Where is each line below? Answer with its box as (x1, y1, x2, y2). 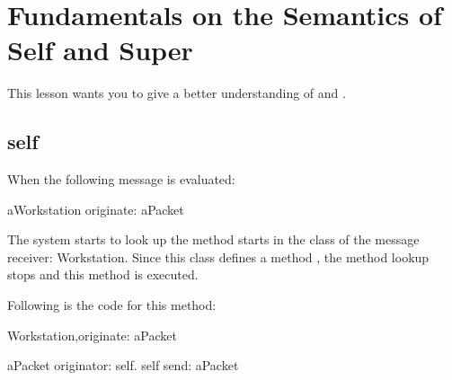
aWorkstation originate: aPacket (7, 199, 184, 218)
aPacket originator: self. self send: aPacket (7, 356, 239, 375)
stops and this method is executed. (7, 265, 199, 284)
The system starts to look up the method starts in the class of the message (7, 230, 420, 249)
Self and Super (7, 31, 193, 68)
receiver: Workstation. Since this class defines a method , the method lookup (7, 247, 430, 266)
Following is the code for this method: (7, 296, 217, 314)
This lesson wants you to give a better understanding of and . (7, 84, 346, 102)
